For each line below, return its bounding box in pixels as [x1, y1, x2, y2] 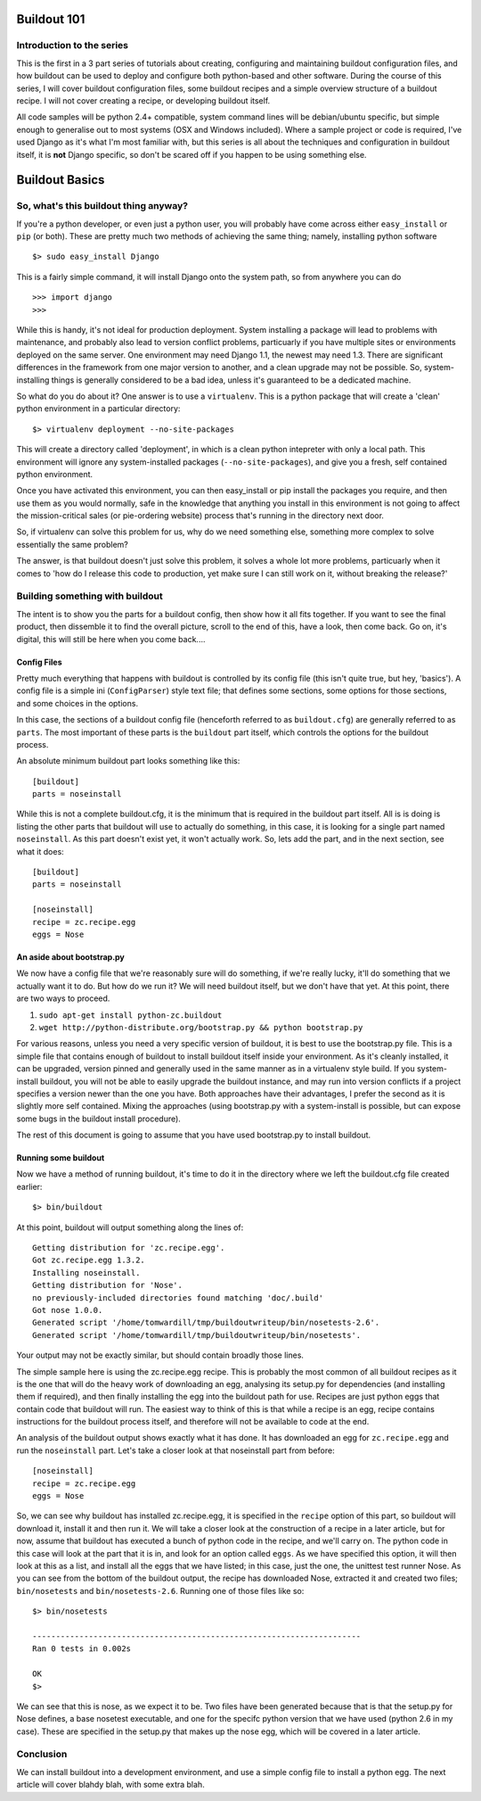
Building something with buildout [16, 590, 164, 602]
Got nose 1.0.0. [32, 1305, 103, 1315]
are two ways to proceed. [16, 993, 110, 1004]
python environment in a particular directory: [16, 403, 181, 414]
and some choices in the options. [16, 698, 138, 708]
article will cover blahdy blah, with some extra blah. [16, 1780, 205, 1790]
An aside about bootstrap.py [16, 951, 125, 962]
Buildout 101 [16, 12, 86, 27]
